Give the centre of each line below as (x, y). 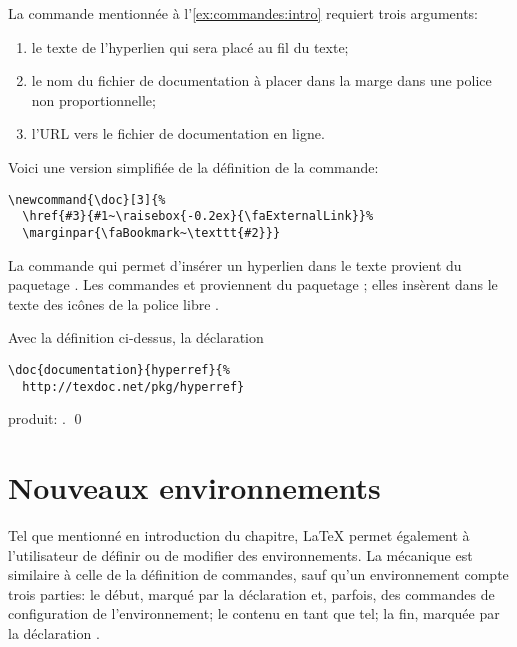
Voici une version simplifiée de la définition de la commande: (193, 166)
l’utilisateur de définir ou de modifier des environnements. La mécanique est (240, 554)
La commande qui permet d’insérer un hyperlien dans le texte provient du (235, 264)
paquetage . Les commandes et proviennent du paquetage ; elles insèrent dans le (253, 284)
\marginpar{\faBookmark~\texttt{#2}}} (151, 232)
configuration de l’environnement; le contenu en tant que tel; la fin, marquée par (254, 613)
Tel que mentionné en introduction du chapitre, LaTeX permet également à (239, 534)
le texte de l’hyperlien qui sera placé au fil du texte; (190, 46)
